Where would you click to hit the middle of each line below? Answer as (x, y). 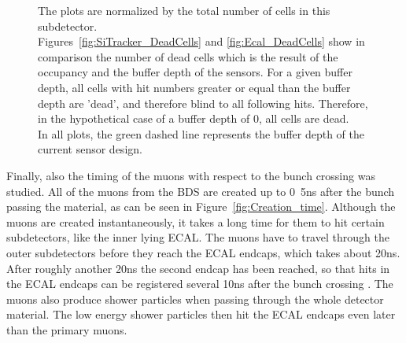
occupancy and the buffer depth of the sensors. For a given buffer (195, 72)
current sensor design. (90, 149)
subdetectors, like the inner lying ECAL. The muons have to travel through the (198, 237)
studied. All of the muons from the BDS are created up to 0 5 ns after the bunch (201, 191)
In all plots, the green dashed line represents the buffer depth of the (201, 133)
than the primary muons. (67, 329)
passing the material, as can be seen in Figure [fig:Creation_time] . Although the (201, 207)
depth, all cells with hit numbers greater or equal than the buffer (194, 87)
